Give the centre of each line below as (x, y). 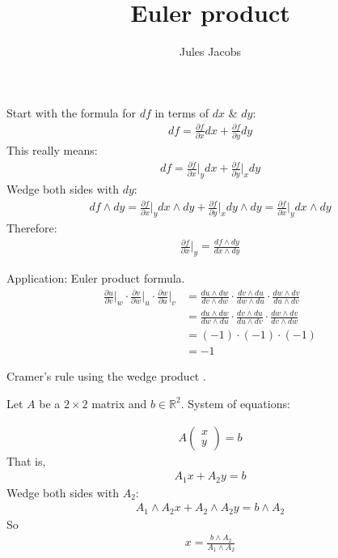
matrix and (119, 403)
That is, (26, 460)
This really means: (52, 150)
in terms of (182, 112)
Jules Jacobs (210, 51)
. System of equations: (235, 403)
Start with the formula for (71, 112)
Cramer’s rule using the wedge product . (106, 376)
